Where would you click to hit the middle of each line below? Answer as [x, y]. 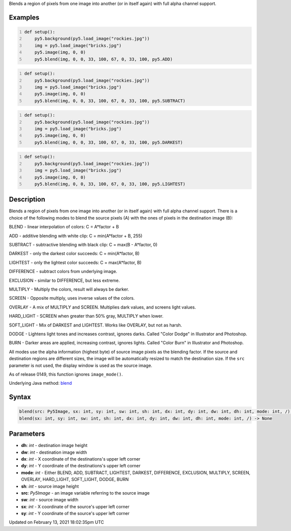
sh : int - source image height [50, 486]
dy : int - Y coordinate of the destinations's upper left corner [81, 466]
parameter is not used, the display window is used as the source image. [81, 365]
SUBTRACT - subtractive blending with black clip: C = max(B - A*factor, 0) [83, 245]
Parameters [27, 434]
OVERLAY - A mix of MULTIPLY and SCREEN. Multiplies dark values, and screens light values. [103, 307]
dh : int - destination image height [54, 445]
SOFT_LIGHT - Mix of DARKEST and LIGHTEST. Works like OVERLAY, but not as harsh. [96, 325]
